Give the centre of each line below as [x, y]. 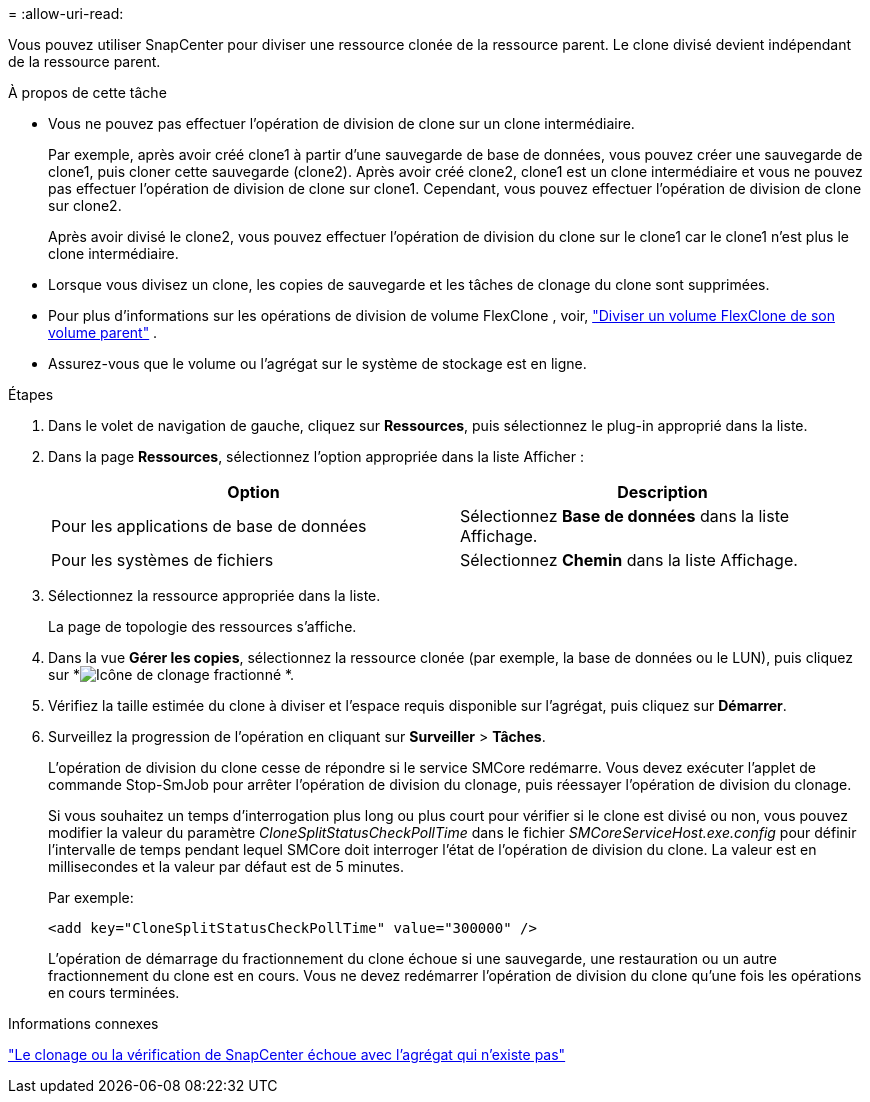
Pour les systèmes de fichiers [162, 560]
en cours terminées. [114, 992]
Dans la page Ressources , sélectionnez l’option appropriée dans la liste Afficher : [316, 456]
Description [662, 492]
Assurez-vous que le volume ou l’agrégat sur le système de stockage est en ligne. [317, 363]
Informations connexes [83, 1023]
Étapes [31, 394]
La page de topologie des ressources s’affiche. [202, 626]
